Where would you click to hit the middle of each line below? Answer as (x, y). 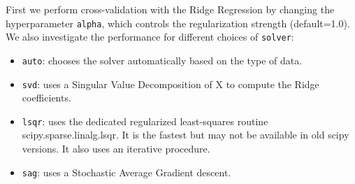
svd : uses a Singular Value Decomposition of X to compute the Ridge (171, 84)
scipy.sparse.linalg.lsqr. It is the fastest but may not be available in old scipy (186, 135)
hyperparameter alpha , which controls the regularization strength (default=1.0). (178, 23)
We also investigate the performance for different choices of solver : (150, 37)
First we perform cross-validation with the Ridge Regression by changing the (170, 9)
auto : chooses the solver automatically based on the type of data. (162, 60)
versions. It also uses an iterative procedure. (116, 149)
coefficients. (46, 98)
